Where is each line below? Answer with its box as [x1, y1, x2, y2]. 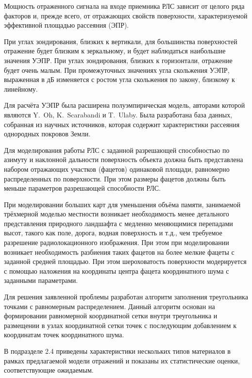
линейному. [4, 83, 38, 94]
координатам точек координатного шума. [4, 329, 124, 340]
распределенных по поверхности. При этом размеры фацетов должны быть [4, 173, 226, 183]
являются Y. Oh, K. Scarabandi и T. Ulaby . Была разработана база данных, [4, 109, 233, 119]
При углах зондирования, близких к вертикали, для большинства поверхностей [4, 36, 237, 46]
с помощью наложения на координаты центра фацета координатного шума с [4, 265, 229, 276]
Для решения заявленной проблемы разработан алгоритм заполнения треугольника [4, 292, 248, 302]
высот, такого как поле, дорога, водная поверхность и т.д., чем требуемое [4, 228, 222, 238]
